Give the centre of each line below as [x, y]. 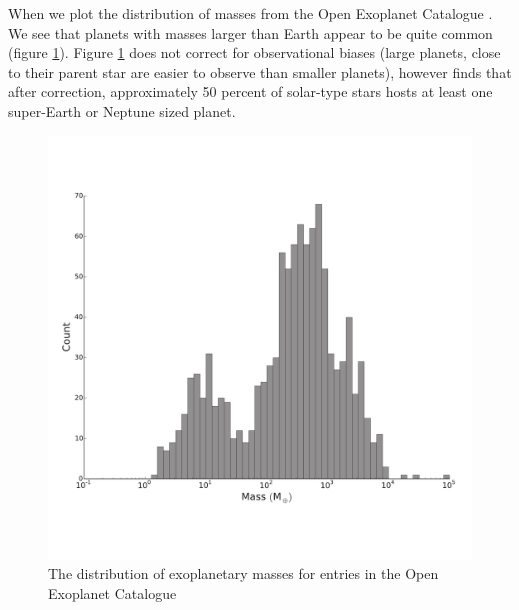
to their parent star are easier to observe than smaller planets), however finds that [260, 71]
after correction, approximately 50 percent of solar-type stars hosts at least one [250, 91]
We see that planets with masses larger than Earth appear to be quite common [250, 32]
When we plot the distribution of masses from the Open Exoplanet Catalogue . [250, 13]
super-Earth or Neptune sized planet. [122, 110]
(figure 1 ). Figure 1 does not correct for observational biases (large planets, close [254, 52]
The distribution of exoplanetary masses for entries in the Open [243, 573]
